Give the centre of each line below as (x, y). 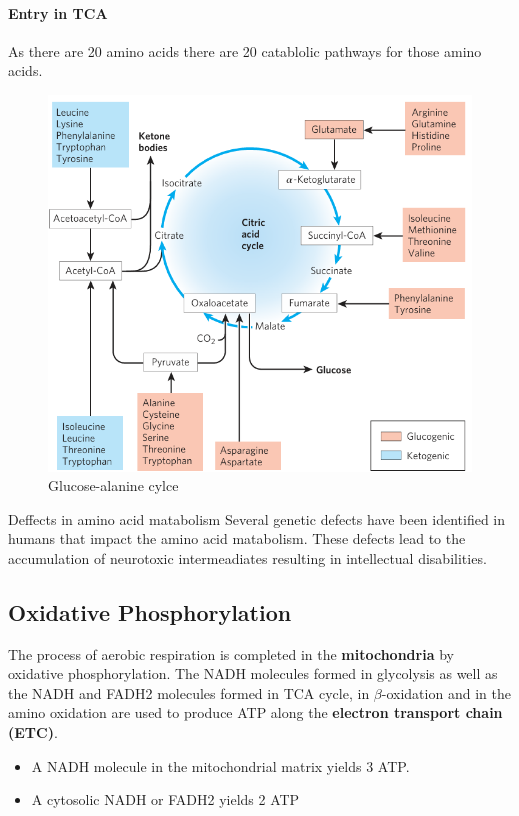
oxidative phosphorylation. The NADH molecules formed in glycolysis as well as (253, 673)
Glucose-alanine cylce (113, 485)
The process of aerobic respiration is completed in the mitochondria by (231, 653)
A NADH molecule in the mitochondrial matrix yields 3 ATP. (220, 765)
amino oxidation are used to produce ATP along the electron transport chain (255, 712)
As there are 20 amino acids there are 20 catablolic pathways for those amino (245, 50)
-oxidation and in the (446, 692)
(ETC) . (33, 732)
